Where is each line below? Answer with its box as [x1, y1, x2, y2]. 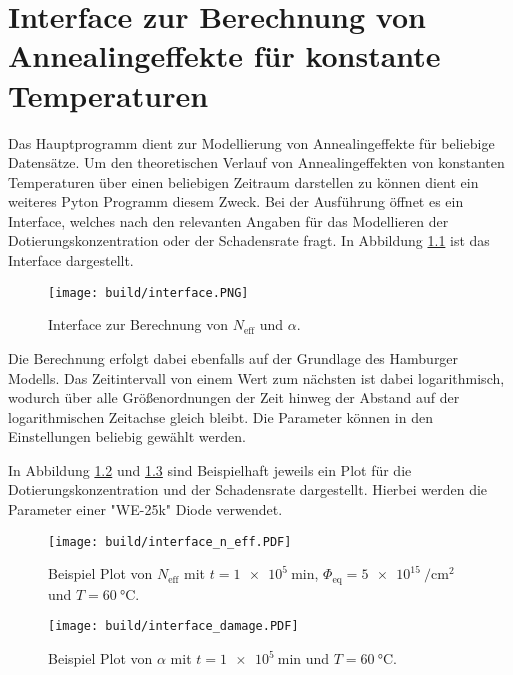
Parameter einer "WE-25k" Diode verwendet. [8, 499, 283, 520]
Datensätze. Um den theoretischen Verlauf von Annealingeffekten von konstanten [8, 152, 505, 173]
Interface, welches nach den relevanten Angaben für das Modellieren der [8, 210, 449, 231]
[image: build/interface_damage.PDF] [48, 619, 299, 634]
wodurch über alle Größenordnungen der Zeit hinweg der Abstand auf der [8, 387, 460, 408]
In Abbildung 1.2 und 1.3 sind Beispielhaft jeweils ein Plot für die [8, 459, 412, 480]
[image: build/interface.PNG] [48, 285, 249, 300]
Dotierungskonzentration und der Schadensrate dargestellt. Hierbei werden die [8, 479, 488, 500]
